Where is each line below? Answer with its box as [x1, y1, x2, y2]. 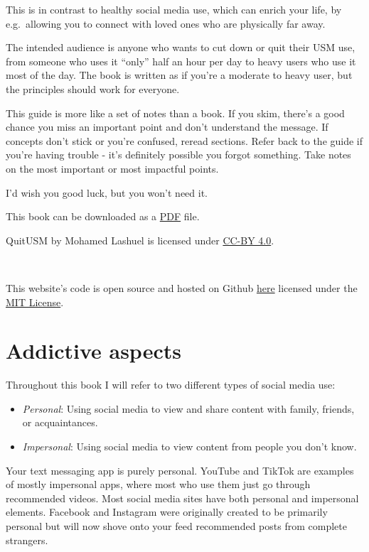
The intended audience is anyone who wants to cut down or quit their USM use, [6, 40, 355, 55]
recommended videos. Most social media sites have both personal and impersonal [6, 490, 359, 505]
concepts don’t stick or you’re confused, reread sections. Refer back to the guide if [6, 133, 363, 148]
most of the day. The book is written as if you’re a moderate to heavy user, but [6, 67, 353, 82]
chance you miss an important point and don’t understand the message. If [6, 119, 328, 134]
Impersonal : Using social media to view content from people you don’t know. [22, 439, 357, 453]
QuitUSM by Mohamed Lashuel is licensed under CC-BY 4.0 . [6, 232, 274, 247]
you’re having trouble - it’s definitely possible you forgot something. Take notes [6, 147, 351, 162]
